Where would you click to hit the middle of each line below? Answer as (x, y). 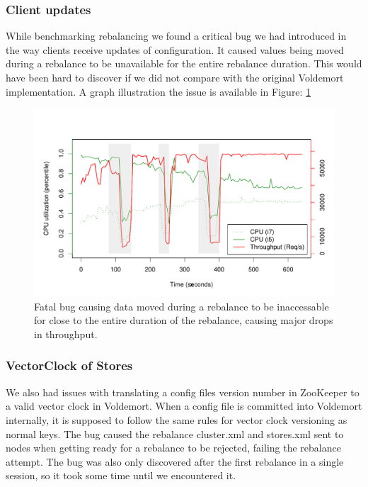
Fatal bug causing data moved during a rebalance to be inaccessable (182, 306)
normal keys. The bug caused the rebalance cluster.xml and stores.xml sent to (175, 433)
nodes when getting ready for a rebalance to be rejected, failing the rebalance (173, 448)
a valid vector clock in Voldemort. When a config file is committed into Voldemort (184, 406)
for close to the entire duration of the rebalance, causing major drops (184, 320)
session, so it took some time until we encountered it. (121, 475)
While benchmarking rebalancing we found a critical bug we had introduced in (176, 36)
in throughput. (66, 334)
